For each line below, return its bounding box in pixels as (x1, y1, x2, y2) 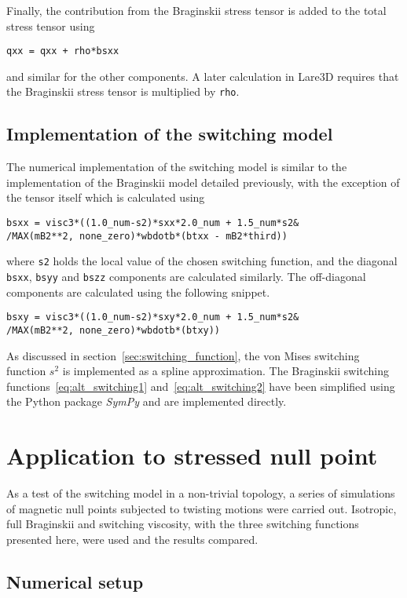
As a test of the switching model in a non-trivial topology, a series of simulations (6, 485, 395, 501)
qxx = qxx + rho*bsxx (6, 46, 119, 57)
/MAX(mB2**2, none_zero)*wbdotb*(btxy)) (6, 324, 221, 336)
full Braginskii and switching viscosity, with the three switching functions (6, 516, 359, 532)
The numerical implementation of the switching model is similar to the (6, 159, 347, 175)
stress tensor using (6, 17, 95, 34)
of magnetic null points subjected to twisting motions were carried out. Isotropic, (6, 500, 397, 516)
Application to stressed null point (6, 439, 378, 472)
